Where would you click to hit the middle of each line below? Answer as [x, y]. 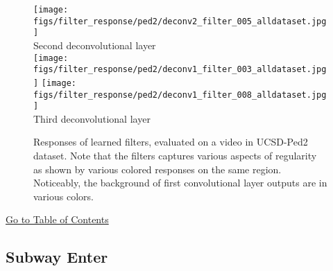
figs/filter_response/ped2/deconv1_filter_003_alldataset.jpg [180, 70]
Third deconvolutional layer [92, 118]
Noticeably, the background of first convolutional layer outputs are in [180, 183]
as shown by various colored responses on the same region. [157, 169]
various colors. [63, 196]
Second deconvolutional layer [95, 45]
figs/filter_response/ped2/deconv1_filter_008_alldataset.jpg [180, 95]
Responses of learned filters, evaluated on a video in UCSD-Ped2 [171, 142]
